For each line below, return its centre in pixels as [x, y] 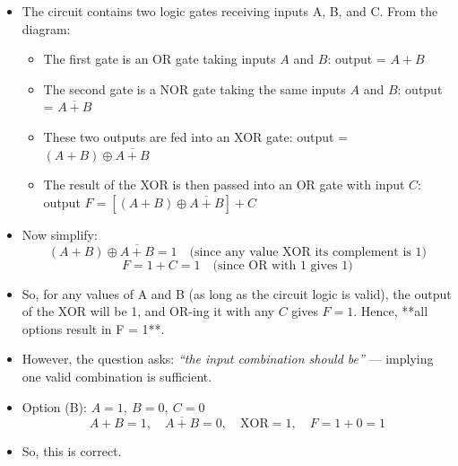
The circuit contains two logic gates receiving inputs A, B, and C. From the [230, 11]
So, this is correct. [72, 451]
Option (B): [54, 406]
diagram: [46, 28]
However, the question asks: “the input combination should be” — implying [228, 359]
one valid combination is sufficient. [117, 376]
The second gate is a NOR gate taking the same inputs [194, 88]
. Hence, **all [391, 311]
